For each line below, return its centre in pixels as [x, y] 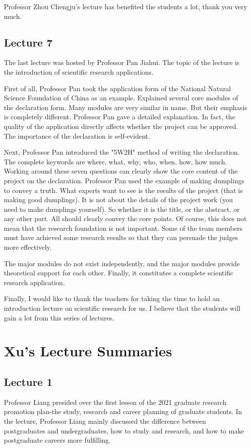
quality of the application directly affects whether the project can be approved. [121, 126]
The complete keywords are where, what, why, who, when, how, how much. [116, 161]
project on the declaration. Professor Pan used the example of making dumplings [124, 180]
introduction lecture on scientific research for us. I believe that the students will [122, 308]
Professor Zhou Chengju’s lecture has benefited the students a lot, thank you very [126, 6]
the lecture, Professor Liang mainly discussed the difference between [105, 421]
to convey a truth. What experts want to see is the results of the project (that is [123, 190]
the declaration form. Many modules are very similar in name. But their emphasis [126, 107]
